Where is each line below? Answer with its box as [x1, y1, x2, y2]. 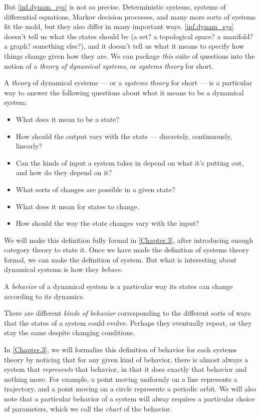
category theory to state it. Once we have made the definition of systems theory [4, 244, 249, 255]
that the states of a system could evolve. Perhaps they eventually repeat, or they [4, 317, 252, 328]
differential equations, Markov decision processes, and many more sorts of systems [4, 11, 256, 22]
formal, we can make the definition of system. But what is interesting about [4, 254, 237, 264]
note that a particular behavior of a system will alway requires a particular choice [4, 393, 255, 403]
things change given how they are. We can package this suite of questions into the [4, 50, 255, 61]
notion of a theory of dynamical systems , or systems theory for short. [4, 60, 214, 71]
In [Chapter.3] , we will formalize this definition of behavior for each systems [4, 344, 237, 355]
